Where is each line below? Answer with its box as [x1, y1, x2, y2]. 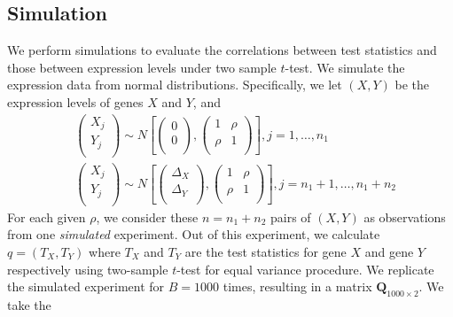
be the [394, 75, 429, 94]
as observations [363, 207, 446, 226]
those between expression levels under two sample [7, 58, 277, 76]
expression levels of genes [7, 92, 144, 111]
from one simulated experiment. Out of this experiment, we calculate [7, 225, 380, 244]
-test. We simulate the [285, 58, 405, 76]
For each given [7, 207, 86, 226]
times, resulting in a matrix [223, 277, 372, 296]
